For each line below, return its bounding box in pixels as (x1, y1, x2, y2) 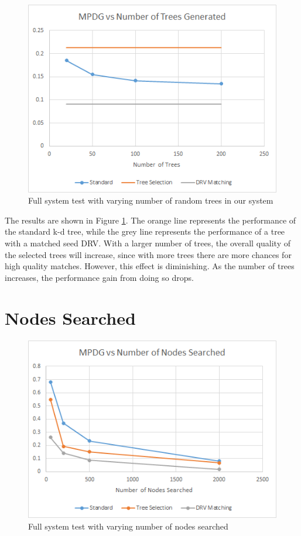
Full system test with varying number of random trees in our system (28, 194, 273, 207)
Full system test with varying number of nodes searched (28, 520, 228, 532)
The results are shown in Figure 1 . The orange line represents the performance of (5, 214, 296, 226)
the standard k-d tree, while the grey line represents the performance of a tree (5, 225, 285, 238)
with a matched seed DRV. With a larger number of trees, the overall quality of (5, 237, 290, 249)
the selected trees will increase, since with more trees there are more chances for (5, 248, 292, 260)
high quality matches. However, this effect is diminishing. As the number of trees (5, 260, 295, 272)
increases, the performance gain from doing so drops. (5, 271, 194, 283)
